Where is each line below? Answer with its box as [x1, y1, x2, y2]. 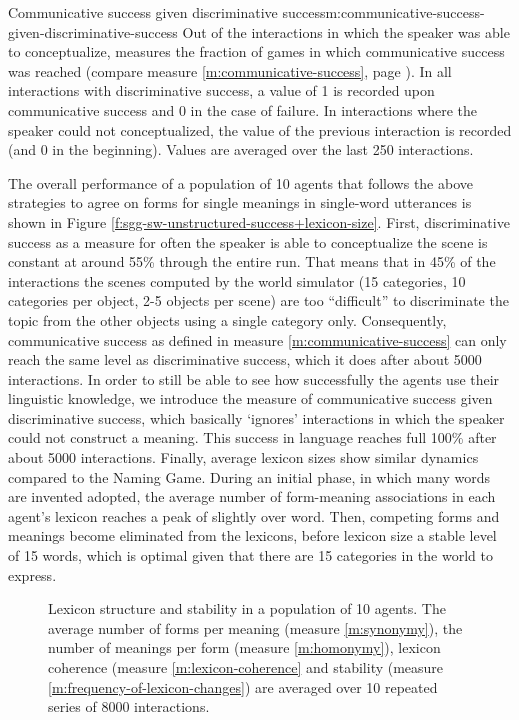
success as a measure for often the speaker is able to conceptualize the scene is [8, 231, 488, 252]
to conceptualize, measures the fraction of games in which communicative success [8, 41, 505, 62]
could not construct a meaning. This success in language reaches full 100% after [8, 427, 497, 448]
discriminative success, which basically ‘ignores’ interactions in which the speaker [8, 407, 505, 428]
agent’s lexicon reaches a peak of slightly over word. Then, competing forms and [8, 505, 500, 526]
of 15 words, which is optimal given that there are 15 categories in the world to [8, 545, 493, 566]
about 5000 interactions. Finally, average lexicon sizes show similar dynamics [8, 447, 479, 468]
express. [8, 564, 57, 585]
